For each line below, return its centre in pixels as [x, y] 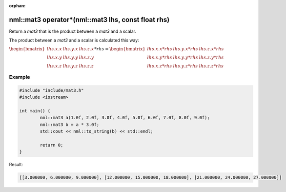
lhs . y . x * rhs [186, 49]
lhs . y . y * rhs [186, 57]
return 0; [51, 145]
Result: [16, 165]
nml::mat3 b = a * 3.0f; [70, 124]
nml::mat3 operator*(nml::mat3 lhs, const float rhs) [89, 20]
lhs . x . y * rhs [160, 57]
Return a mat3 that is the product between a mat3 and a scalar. [73, 31]
